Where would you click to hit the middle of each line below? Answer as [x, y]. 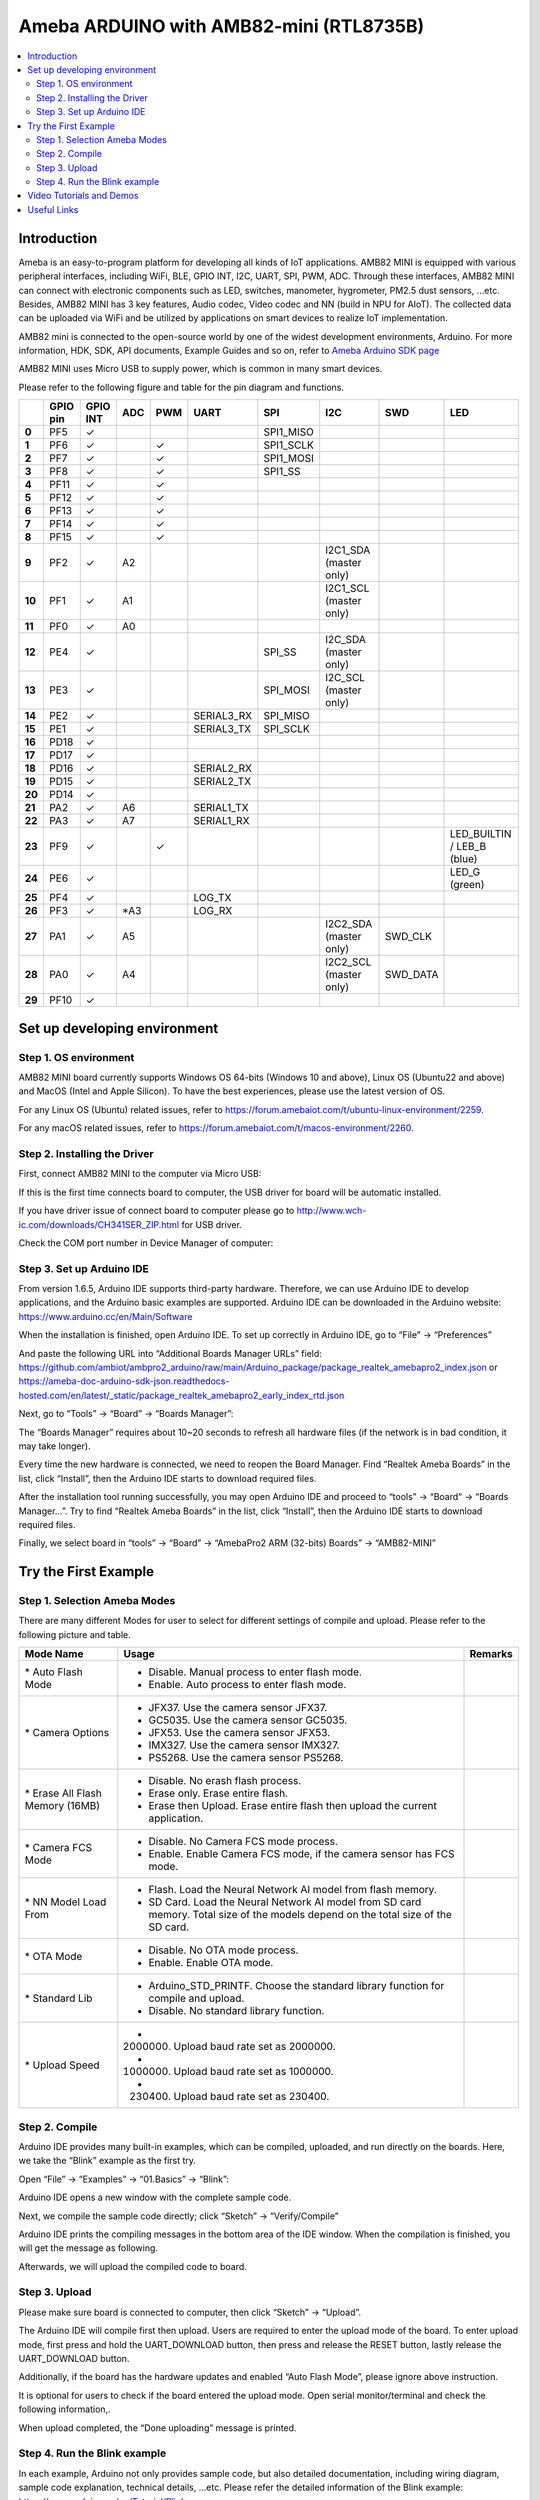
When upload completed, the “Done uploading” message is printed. [157, 2427]
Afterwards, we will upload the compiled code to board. [132, 2266]
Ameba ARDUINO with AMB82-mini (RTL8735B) [221, 26]
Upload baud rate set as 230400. [251, 2097]
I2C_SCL [345, 678]
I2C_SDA [346, 640]
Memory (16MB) [62, 1806]
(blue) [463, 859]
